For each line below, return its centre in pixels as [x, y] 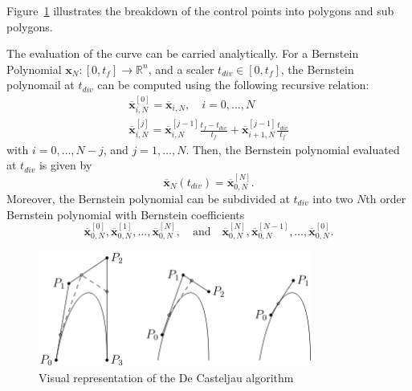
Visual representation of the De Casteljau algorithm [166, 378]
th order [386, 198]
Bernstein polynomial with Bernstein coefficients [126, 214]
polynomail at [41, 85]
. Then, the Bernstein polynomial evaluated [293, 149]
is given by [65, 165]
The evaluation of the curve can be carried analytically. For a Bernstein [183, 53]
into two [333, 198]
